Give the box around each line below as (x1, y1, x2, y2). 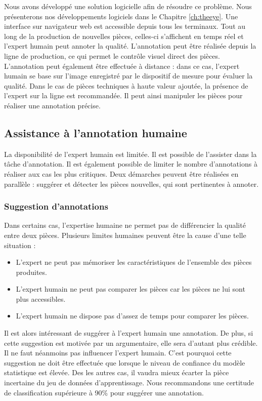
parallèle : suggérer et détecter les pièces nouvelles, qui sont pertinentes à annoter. (4, 178, 259, 189)
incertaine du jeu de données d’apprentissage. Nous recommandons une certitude (4, 377, 254, 388)
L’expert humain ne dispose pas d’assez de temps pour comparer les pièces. (16, 310, 249, 321)
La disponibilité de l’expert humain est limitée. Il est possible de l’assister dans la (4, 148, 257, 159)
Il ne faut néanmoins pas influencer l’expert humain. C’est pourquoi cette (4, 347, 232, 358)
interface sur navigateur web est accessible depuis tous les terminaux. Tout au (4, 21, 246, 31)
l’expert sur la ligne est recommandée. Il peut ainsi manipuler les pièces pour (4, 90, 243, 101)
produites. (16, 266, 47, 277)
